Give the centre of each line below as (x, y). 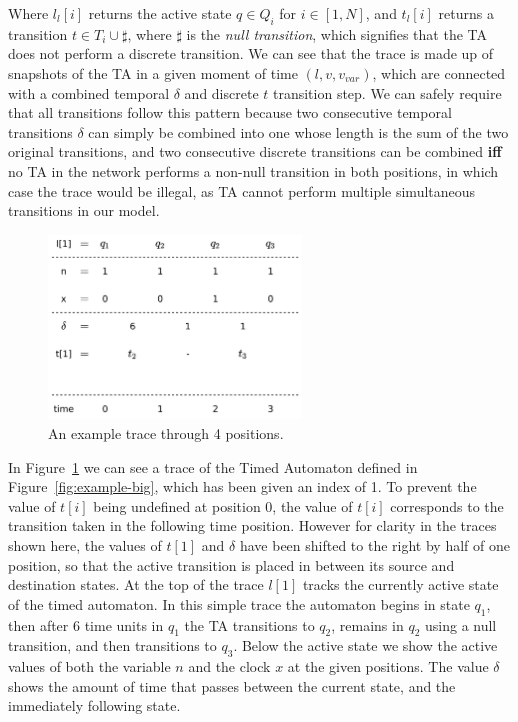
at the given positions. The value (388, 666)
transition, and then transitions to (112, 645)
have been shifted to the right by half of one (374, 545)
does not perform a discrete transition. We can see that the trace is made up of (251, 53)
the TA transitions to (249, 624)
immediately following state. (94, 705)
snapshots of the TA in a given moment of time (153, 72)
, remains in (367, 624)
